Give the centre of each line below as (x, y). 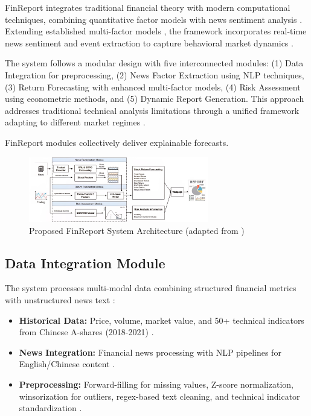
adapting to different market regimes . (75, 122)
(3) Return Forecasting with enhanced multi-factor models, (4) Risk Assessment (153, 87)
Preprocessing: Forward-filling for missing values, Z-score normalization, (156, 384)
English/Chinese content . (67, 364)
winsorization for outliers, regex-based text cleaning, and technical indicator (159, 396)
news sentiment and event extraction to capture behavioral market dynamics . (149, 43)
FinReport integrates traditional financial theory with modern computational (148, 7)
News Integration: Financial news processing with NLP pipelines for (150, 352)
